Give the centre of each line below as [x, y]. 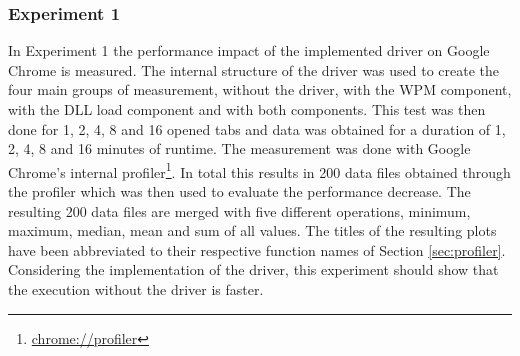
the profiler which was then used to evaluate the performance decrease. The [239, 191]
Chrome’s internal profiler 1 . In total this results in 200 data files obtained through [259, 170]
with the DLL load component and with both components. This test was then [247, 109]
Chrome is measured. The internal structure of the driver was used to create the [254, 69]
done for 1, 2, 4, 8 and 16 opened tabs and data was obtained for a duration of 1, [257, 128]
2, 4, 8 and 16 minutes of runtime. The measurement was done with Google [239, 148]
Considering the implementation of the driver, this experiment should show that [253, 269]
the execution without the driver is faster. [136, 289]
